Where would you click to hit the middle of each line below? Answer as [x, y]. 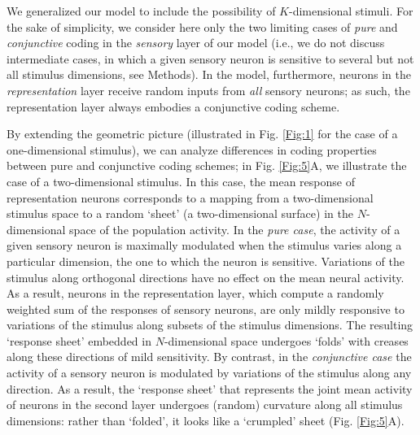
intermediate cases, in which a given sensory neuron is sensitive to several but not [210, 58]
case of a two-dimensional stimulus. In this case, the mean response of [181, 181]
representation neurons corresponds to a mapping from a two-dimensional [190, 197]
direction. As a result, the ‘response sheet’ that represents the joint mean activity [210, 388]
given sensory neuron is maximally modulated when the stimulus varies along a [204, 245]
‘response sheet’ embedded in [79, 340]
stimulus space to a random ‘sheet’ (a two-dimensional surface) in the [180, 213]
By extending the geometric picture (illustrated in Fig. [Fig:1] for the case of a [202, 134]
